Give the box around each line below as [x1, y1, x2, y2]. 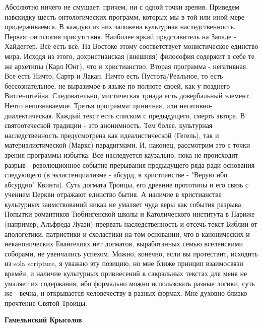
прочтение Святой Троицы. [5, 297, 87, 308]
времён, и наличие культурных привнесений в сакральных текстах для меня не [5, 268, 247, 279]
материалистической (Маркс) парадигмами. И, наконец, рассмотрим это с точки [5, 140, 250, 150]
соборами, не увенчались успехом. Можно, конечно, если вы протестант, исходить [5, 248, 258, 258]
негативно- [179, 100, 213, 110]
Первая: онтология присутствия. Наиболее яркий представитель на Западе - [5, 31, 236, 41]
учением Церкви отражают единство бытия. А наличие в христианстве [5, 189, 222, 200]
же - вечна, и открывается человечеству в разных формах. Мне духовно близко [5, 288, 247, 298]
